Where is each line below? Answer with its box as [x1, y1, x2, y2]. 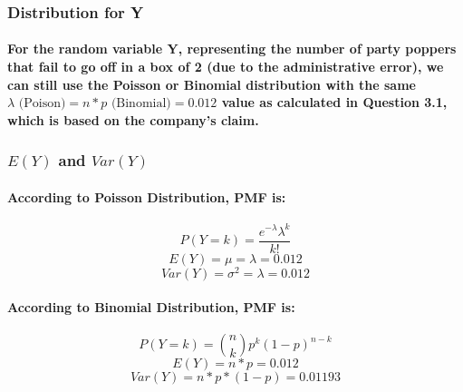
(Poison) [18, 97, 66, 111]
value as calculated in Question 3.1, [221, 93, 448, 112]
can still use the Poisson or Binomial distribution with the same [7, 74, 416, 93]
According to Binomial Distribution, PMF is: [7, 298, 295, 317]
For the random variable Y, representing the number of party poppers [7, 39, 457, 58]
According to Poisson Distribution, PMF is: [7, 187, 286, 206]
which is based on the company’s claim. [7, 110, 259, 129]
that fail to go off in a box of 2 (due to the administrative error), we [7, 57, 444, 76]
